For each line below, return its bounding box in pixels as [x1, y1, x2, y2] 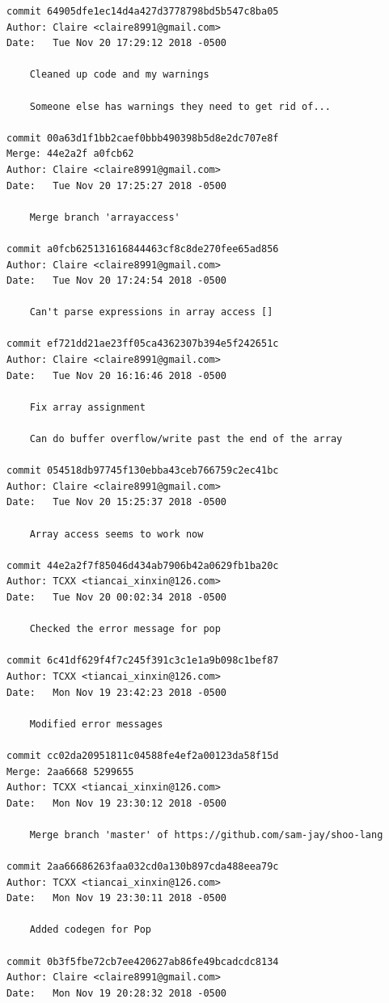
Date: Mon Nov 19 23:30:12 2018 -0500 [6, 797, 227, 809]
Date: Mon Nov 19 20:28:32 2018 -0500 [6, 987, 227, 999]
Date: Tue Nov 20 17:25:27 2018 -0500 [6, 179, 227, 192]
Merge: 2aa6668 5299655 [6, 765, 134, 778]
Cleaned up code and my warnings [29, 69, 209, 81]
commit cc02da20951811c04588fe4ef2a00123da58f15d [6, 749, 279, 761]
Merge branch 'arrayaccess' [29, 211, 180, 223]
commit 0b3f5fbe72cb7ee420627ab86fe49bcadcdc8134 [6, 955, 279, 967]
